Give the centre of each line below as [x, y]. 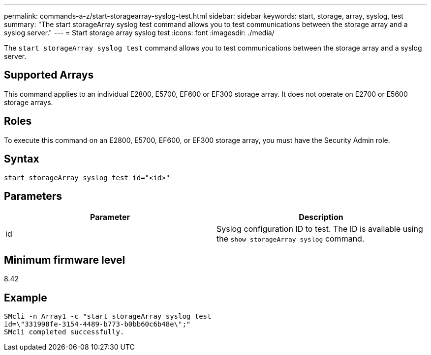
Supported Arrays [49, 75]
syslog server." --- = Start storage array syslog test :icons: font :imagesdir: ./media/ [139, 33]
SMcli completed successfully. [64, 332]
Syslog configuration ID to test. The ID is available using [320, 229]
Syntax [22, 159]
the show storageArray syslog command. [291, 239]
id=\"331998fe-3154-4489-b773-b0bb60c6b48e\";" [97, 324]
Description [321, 217]
